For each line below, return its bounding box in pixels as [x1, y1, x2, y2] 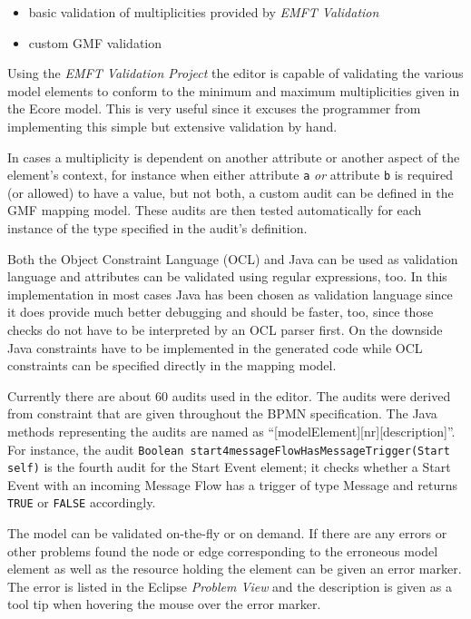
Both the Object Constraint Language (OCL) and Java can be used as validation [7, 249, 458, 268]
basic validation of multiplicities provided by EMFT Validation [28, 3, 379, 21]
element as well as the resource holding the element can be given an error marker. [7, 559, 462, 578]
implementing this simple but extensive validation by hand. [7, 116, 338, 135]
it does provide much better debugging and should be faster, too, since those [7, 302, 434, 321]
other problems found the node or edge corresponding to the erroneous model [7, 541, 438, 560]
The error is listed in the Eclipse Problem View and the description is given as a [7, 576, 452, 595]
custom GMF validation [28, 33, 162, 52]
